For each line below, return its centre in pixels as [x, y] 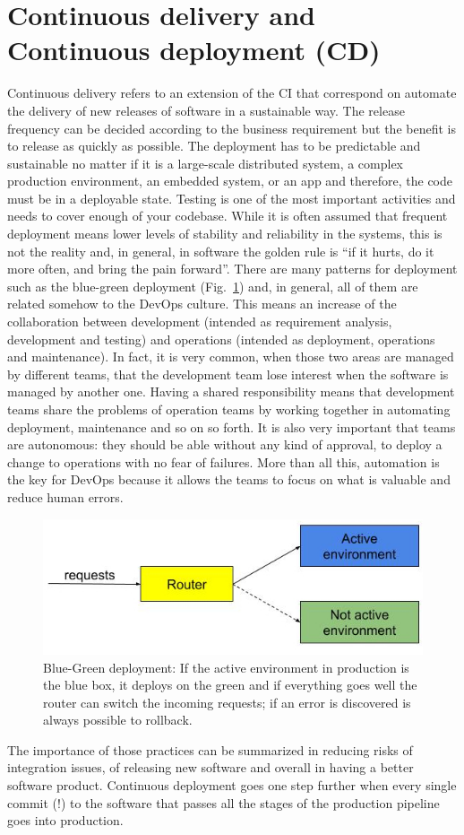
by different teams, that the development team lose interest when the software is [228, 374]
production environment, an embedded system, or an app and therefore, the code [230, 181]
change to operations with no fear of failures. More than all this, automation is [223, 461]
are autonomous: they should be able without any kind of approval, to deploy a [225, 444]
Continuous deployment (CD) [194, 50]
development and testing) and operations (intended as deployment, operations [221, 339]
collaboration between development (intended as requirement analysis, [200, 322]
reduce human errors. [65, 496]
